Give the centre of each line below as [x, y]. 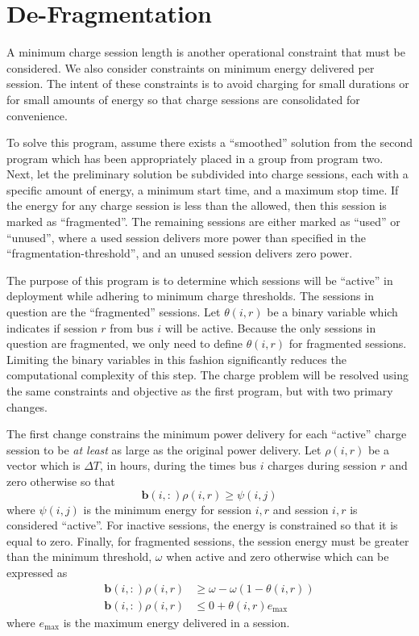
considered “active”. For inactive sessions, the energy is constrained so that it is [202, 525]
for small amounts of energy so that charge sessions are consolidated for [183, 99]
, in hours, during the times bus [178, 465]
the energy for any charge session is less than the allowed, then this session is [197, 205]
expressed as [37, 572]
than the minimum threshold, [79, 556]
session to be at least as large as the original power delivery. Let [164, 449]
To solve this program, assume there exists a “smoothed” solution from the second [210, 142]
